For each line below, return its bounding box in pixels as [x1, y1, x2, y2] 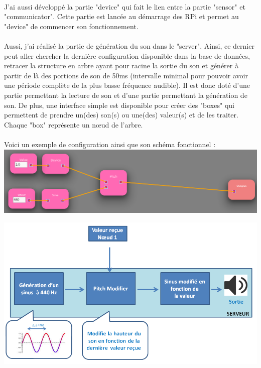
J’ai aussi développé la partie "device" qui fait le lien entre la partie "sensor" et [4, 1, 245, 12]
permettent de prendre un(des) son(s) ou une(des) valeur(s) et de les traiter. [4, 109, 238, 120]
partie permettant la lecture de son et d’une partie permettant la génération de [4, 89, 247, 100]
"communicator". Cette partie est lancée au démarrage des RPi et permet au [4, 11, 239, 22]
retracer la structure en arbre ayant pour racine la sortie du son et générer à [4, 60, 238, 71]
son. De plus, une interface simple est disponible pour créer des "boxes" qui [4, 99, 234, 110]
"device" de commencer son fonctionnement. [4, 21, 139, 31]
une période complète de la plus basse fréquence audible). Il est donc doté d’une [4, 80, 250, 90]
